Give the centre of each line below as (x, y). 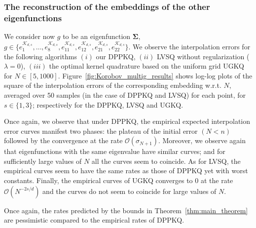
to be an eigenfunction (97, 36)
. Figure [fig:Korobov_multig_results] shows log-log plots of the (155, 75)
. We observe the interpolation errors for (189, 46)
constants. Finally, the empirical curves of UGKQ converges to (98, 180)
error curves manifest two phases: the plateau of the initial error (101, 131)
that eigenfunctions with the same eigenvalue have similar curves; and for (115, 151)
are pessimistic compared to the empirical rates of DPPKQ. (94, 220)
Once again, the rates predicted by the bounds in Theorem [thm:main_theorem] (126, 210)
